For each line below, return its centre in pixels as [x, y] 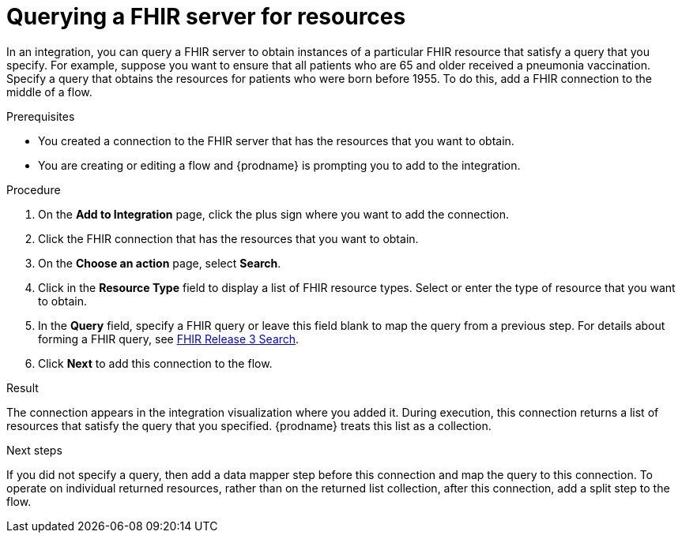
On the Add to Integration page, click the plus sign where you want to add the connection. [274, 214]
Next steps [34, 450]
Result [23, 387]
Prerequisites [41, 116]
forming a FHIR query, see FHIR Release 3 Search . [169, 339]
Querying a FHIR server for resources [206, 17]
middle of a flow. [49, 92]
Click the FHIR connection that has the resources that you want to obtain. [228, 238]
